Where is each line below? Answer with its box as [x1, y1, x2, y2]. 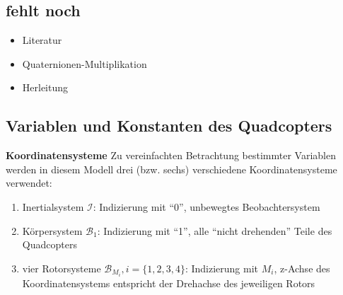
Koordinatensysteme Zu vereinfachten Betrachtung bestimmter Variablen [6, 148, 336, 163]
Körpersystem [22, 223, 83, 238]
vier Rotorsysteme [22, 260, 101, 275]
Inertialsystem [22, 199, 84, 214]
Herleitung [22, 80, 69, 95]
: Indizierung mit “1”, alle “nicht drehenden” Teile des [97, 223, 332, 238]
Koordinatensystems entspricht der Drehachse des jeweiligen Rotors [22, 275, 315, 290]
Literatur [22, 33, 62, 47]
